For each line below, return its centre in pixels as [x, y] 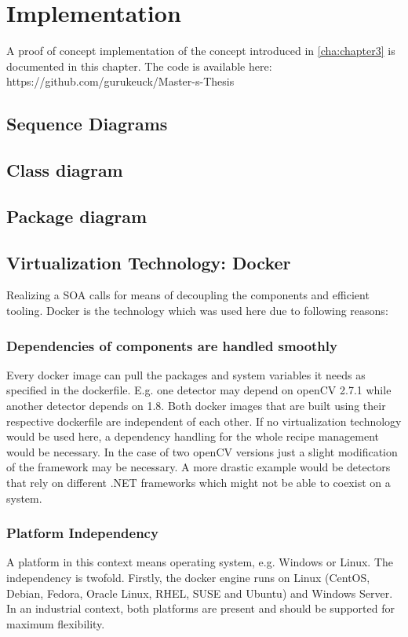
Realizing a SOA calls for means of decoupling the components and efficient [188, 295]
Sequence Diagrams [87, 124]
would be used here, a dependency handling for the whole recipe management [193, 436]
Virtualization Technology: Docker [149, 262]
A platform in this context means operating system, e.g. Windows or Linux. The [200, 562]
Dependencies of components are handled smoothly [172, 345]
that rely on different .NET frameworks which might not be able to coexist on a [199, 483]
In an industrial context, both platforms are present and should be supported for [200, 608]
